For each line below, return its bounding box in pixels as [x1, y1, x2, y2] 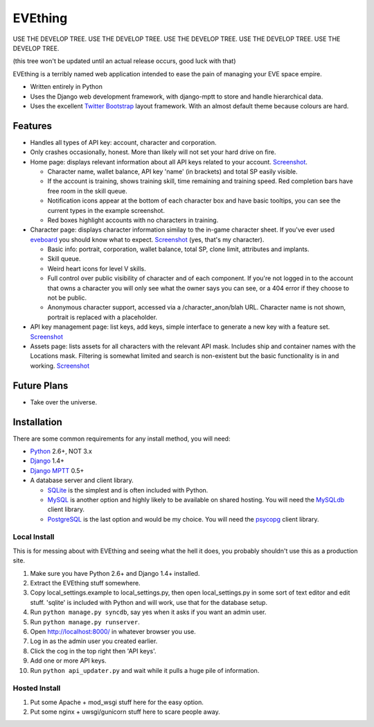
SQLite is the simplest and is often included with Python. [47, 486, 208, 494]
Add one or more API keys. [30, 656, 107, 665]
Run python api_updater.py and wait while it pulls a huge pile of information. [30, 666, 260, 674]
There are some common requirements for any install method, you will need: [12, 434, 231, 443]
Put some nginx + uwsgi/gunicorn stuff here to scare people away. [30, 708, 221, 716]
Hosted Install [12, 683, 61, 693]
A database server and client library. [30, 476, 134, 485]
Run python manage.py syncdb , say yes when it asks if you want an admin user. [30, 608, 267, 617]
